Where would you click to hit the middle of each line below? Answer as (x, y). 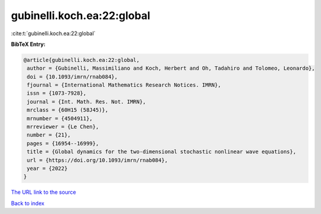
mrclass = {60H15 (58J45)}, (68, 110)
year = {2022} (47, 168)
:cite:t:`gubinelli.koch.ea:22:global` (53, 33)
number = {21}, (49, 135)
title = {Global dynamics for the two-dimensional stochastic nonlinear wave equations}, (162, 152)
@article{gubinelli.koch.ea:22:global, (81, 60)
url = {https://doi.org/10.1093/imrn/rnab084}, (97, 160)
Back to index (28, 203)
